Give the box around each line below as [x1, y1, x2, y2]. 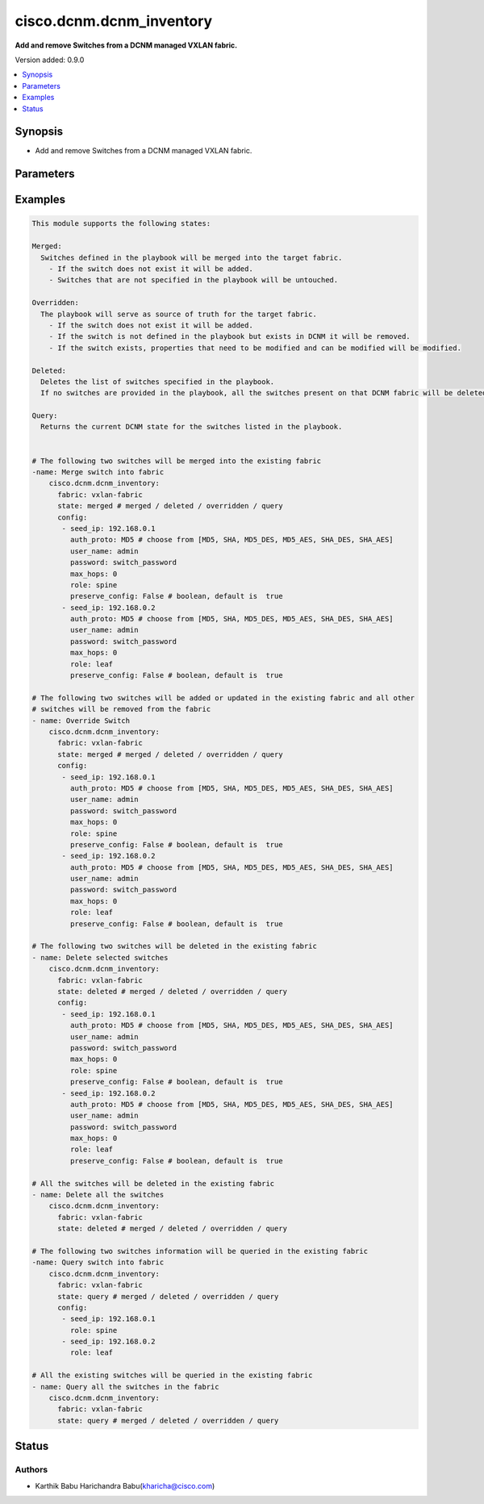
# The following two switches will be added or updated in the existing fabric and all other [31, 693, 415, 702]
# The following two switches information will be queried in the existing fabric [31, 1247, 369, 1255]
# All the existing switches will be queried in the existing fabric [31, 1371, 313, 1380]
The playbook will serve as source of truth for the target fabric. [40, 309, 318, 319]
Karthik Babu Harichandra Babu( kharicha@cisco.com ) [35, 1481, 215, 1490]
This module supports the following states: [31, 219, 211, 228]
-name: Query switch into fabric [31, 1258, 165, 1267]
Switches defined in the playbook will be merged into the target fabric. [40, 253, 343, 262]
